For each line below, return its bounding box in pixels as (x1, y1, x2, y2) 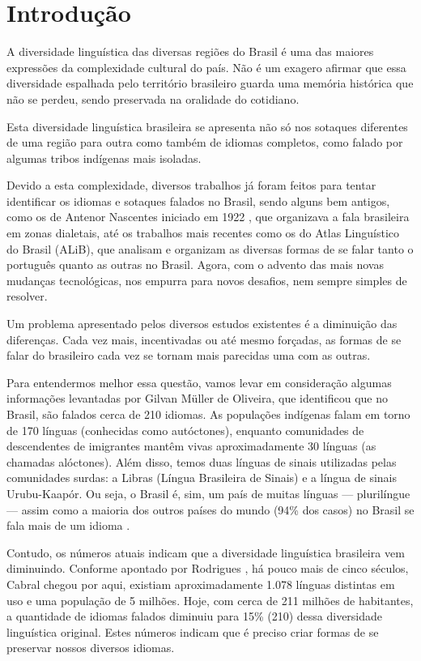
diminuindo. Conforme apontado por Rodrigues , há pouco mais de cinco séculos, (6, 560, 409, 577)
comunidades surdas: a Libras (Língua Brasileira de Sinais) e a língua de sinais (6, 469, 398, 486)
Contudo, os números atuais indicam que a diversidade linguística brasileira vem (6, 544, 405, 561)
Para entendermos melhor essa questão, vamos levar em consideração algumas (6, 373, 392, 390)
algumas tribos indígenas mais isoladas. (6, 149, 202, 166)
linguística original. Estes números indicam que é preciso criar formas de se (6, 623, 379, 640)
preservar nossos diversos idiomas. (6, 639, 175, 656)
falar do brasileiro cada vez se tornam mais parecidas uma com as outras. (6, 347, 371, 364)
